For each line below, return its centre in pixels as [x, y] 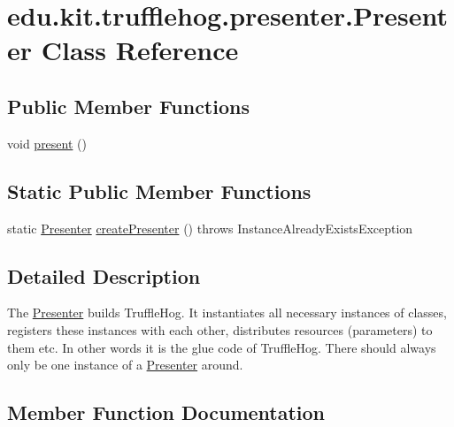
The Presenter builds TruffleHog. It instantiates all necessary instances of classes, [227, 313]
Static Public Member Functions [159, 191]
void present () [47, 143]
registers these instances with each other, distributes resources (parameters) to [220, 329]
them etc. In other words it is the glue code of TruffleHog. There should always [222, 347]
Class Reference [140, 50]
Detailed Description [104, 275]
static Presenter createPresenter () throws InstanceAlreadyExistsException [210, 228]
